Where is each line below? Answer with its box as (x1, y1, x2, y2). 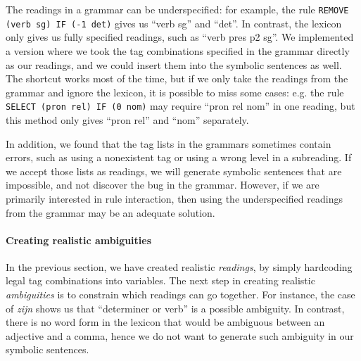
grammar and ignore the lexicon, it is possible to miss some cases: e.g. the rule (6, 84, 344, 99)
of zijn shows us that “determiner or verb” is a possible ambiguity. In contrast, (6, 300, 345, 315)
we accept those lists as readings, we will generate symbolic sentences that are (6, 163, 342, 178)
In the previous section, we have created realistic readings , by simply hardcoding (6, 259, 353, 274)
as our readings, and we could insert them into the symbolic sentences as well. (6, 57, 342, 72)
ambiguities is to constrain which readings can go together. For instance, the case (6, 287, 355, 302)
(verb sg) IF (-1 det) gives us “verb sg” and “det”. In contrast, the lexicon (6, 15, 342, 30)
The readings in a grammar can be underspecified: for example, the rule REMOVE (6, 2, 349, 16)
